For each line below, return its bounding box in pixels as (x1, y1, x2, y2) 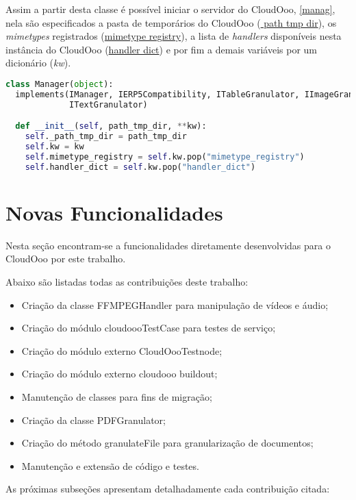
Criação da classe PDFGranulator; (21, 412, 166, 427)
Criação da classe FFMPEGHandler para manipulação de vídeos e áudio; (21, 297, 329, 312)
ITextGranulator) (69, 99, 148, 110)
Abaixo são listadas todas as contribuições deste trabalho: (5, 274, 249, 288)
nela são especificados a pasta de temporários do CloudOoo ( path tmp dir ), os (5, 15, 337, 29)
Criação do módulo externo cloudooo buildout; (21, 366, 218, 381)
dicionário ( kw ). (5, 55, 71, 70)
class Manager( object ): (5, 79, 114, 89)
